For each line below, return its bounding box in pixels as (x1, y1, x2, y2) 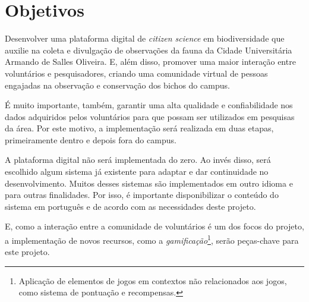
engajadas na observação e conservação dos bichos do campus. (5, 78, 230, 91)
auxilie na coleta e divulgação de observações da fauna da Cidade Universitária (5, 43, 292, 56)
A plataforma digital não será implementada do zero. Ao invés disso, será (5, 153, 271, 166)
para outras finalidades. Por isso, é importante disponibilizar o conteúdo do (5, 188, 279, 201)
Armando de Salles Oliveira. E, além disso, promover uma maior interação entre (5, 55, 296, 68)
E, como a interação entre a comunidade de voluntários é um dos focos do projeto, (5, 220, 304, 232)
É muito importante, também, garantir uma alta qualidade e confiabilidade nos (5, 99, 293, 111)
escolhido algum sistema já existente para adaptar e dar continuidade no (5, 165, 269, 178)
